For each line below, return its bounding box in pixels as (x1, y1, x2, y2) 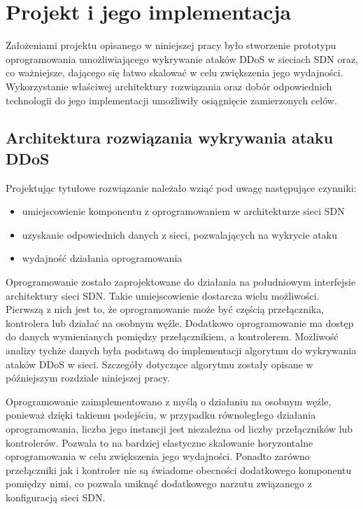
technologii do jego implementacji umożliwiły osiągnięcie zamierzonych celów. (6, 92, 337, 107)
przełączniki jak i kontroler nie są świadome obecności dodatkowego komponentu (6, 462, 352, 477)
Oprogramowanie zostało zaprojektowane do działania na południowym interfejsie (6, 274, 356, 289)
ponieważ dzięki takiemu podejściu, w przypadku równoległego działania (6, 407, 316, 422)
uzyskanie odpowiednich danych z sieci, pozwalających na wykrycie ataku (22, 227, 337, 242)
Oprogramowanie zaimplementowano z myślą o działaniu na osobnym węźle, (6, 393, 332, 408)
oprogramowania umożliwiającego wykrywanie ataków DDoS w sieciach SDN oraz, (6, 51, 359, 66)
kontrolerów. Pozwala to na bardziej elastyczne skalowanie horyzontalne (6, 435, 313, 449)
